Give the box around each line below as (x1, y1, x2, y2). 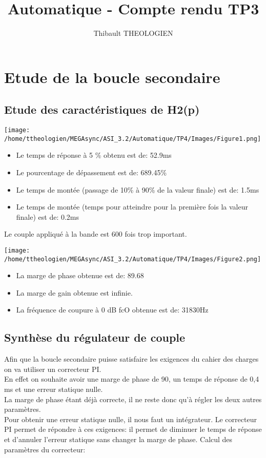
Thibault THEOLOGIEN (93, 28, 173, 38)
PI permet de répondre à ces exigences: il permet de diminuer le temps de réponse (4, 424, 262, 434)
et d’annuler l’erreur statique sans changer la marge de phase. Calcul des (4, 434, 233, 445)
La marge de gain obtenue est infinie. (16, 287, 133, 298)
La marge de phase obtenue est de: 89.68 (16, 270, 144, 281)
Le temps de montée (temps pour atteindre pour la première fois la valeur (16, 201, 248, 212)
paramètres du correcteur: (4, 444, 86, 454)
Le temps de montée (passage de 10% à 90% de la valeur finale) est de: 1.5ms (16, 184, 259, 195)
